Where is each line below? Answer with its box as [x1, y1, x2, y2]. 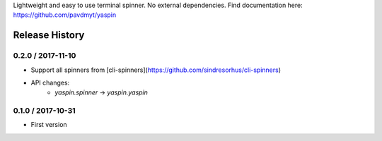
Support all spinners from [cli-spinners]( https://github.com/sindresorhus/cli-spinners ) [30, 66, 282, 74]
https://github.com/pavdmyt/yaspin [13, 11, 117, 19]
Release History [13, 29, 85, 42]
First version [30, 121, 67, 129]
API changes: [30, 78, 70, 87]
